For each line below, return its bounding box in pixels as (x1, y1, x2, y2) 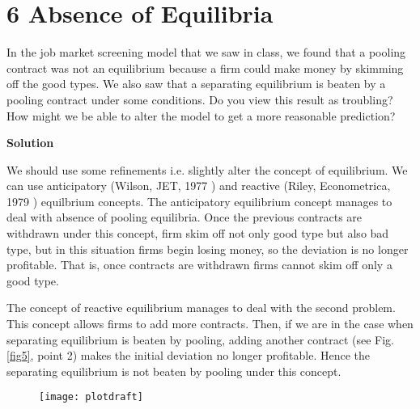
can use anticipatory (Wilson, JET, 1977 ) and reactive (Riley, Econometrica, (6, 177, 391, 194)
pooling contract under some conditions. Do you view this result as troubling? (6, 91, 393, 108)
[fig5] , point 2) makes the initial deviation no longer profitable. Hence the (6, 347, 370, 364)
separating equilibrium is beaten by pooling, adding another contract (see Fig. (6, 331, 394, 348)
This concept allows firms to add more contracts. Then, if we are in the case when (6, 315, 414, 332)
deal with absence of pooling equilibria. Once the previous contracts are (6, 209, 363, 226)
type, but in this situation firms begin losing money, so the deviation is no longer (6, 240, 409, 257)
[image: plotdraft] (39, 391, 143, 403)
